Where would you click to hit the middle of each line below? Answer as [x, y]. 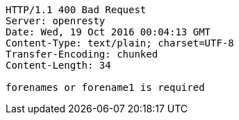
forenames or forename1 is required [105, 87]
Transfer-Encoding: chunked [82, 54]
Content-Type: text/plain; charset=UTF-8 [120, 43]
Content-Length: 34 [58, 65]
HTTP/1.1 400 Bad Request [76, 10]
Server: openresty [56, 21]
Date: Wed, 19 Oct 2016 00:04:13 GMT [108, 32]
